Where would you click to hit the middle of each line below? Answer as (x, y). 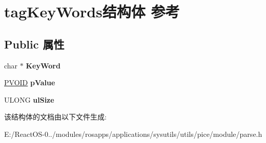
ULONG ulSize (29, 99)
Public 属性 (34, 44)
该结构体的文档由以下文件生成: (55, 117)
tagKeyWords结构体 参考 (92, 11)
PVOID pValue (30, 82)
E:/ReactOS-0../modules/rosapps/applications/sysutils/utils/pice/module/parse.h (133, 134)
